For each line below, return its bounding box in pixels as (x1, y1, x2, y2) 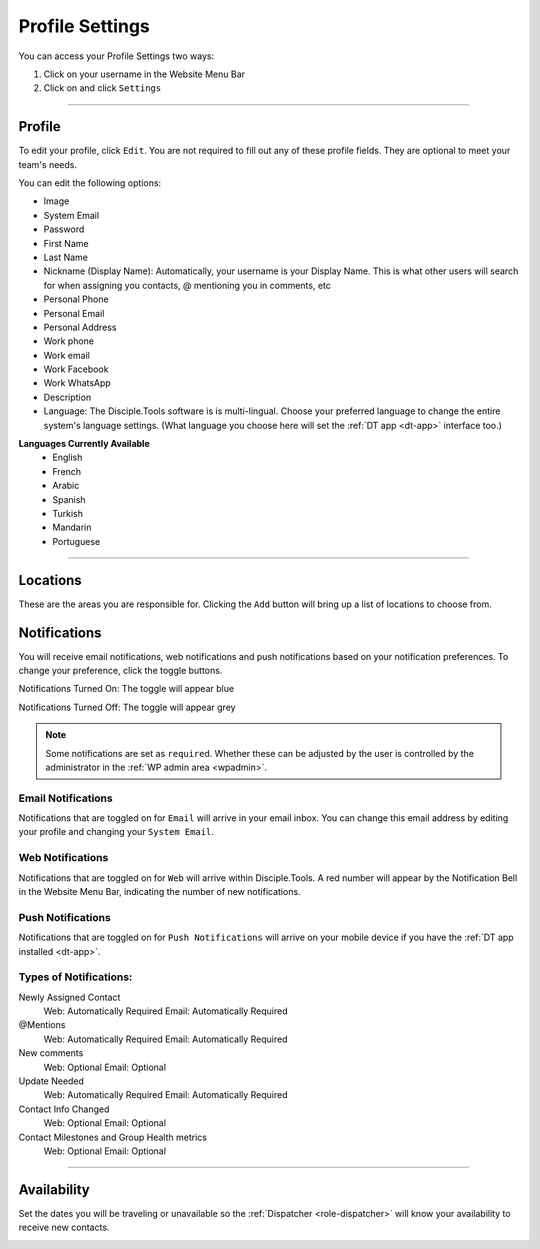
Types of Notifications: (18, 970, 133, 984)
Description (43, 391, 92, 403)
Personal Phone (43, 293, 109, 305)
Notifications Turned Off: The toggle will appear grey (18, 701, 236, 713)
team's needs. (18, 158, 77, 170)
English (52, 451, 83, 464)
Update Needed (18, 1075, 85, 1087)
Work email (43, 349, 90, 361)
